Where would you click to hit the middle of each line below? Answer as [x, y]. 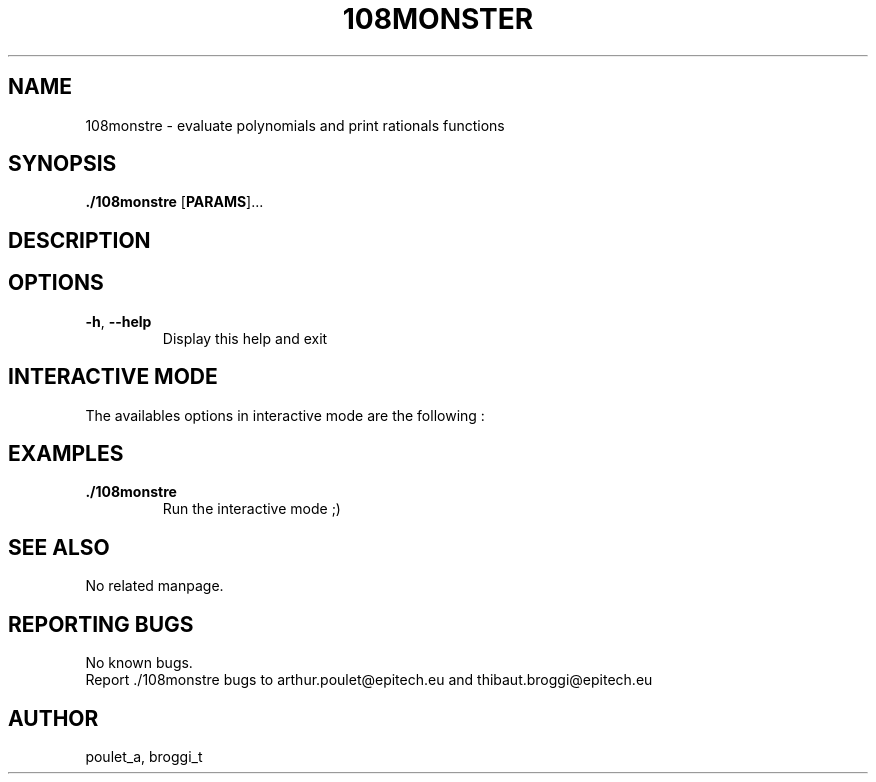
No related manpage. [154, 586]
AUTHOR [53, 718]
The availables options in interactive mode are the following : [285, 415]
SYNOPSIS [62, 164]
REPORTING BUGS [101, 624]
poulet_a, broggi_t [144, 756]
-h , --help [118, 321]
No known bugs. [139, 663]
